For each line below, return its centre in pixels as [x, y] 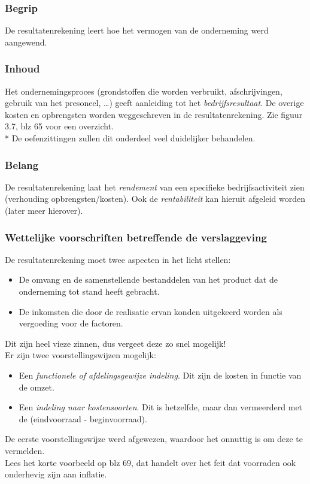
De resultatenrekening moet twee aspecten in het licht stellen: [118, 259]
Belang [22, 164]
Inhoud [22, 69]
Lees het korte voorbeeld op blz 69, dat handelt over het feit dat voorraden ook [151, 462]
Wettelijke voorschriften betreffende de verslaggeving [136, 237]
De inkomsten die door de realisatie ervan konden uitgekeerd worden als [151, 311]
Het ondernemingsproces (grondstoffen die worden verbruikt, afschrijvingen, [144, 91]
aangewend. [26, 42]
